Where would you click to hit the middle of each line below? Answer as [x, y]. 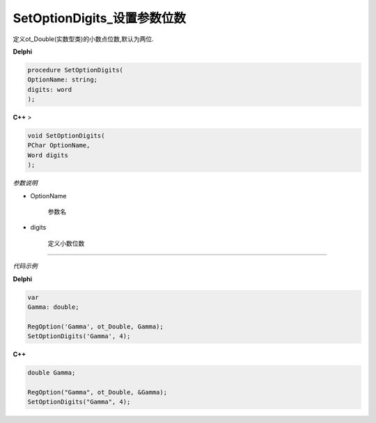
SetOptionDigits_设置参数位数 [100, 18]
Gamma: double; [53, 307]
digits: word [50, 89]
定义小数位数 [66, 243]
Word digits [48, 155]
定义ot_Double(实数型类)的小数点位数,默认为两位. [84, 39]
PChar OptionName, [59, 145]
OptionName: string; [62, 80]
